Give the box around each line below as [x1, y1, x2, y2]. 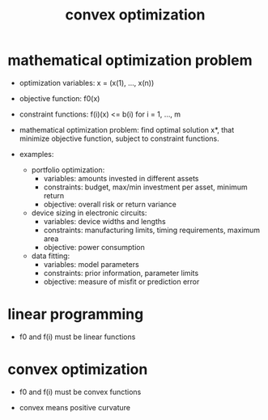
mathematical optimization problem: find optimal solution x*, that [19, 125, 235, 134]
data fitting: [31, 251, 70, 261]
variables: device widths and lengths [43, 216, 167, 226]
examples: [19, 149, 54, 159]
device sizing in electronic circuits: [31, 208, 147, 218]
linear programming [7, 305, 144, 324]
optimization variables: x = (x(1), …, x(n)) [19, 78, 155, 87]
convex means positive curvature [19, 402, 131, 412]
